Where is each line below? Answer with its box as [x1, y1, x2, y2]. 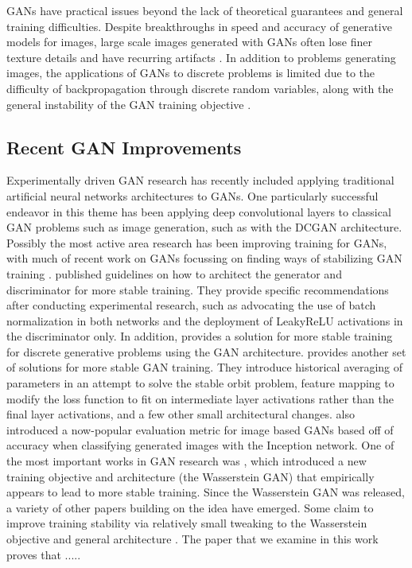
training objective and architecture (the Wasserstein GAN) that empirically [6, 468, 375, 484]
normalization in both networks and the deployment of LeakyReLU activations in [6, 312, 403, 329]
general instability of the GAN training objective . [6, 95, 251, 112]
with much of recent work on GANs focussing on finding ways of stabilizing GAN [6, 250, 402, 266]
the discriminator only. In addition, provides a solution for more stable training [6, 328, 393, 344]
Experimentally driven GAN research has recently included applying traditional [6, 172, 395, 189]
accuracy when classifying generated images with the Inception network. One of [6, 437, 395, 453]
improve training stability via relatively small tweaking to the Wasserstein [6, 515, 367, 531]
